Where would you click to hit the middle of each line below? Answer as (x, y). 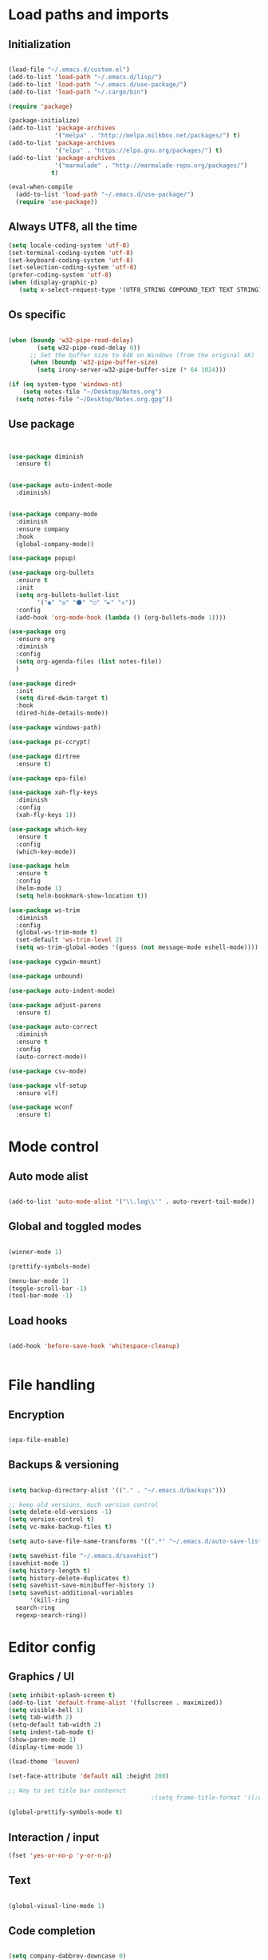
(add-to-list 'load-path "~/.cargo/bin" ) (78, 92)
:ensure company (42, 529)
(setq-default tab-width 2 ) (55, 1725)
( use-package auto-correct (53, 1027)
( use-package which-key (48, 829)
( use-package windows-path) (55, 728)
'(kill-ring (49, 1600)
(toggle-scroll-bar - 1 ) (48, 1289)
